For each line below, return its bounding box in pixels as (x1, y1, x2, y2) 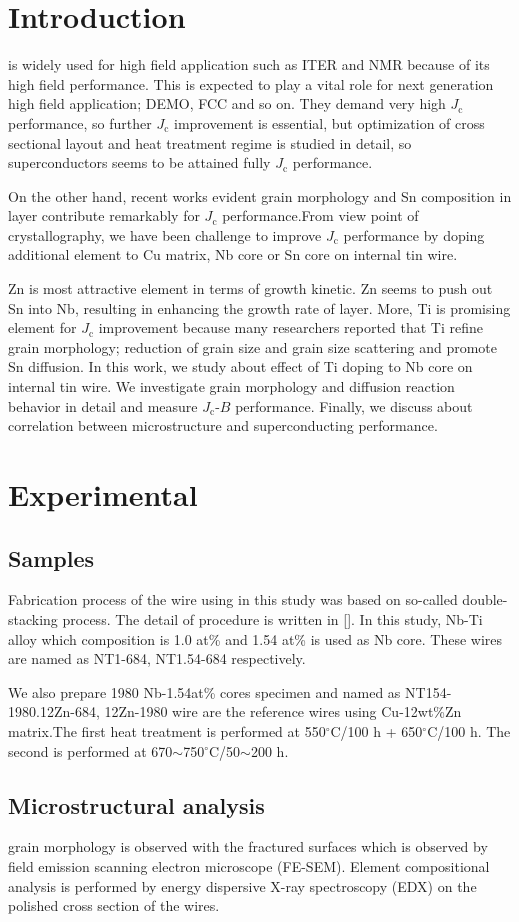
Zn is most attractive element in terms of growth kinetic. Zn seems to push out (8, 278, 493, 299)
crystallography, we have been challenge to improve (8, 224, 322, 245)
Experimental (8, 474, 198, 514)
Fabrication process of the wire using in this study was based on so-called (8, 589, 458, 610)
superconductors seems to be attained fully (8, 152, 271, 173)
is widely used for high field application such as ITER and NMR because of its (8, 54, 490, 75)
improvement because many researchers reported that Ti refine (98, 317, 484, 338)
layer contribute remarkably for (8, 205, 200, 226)
